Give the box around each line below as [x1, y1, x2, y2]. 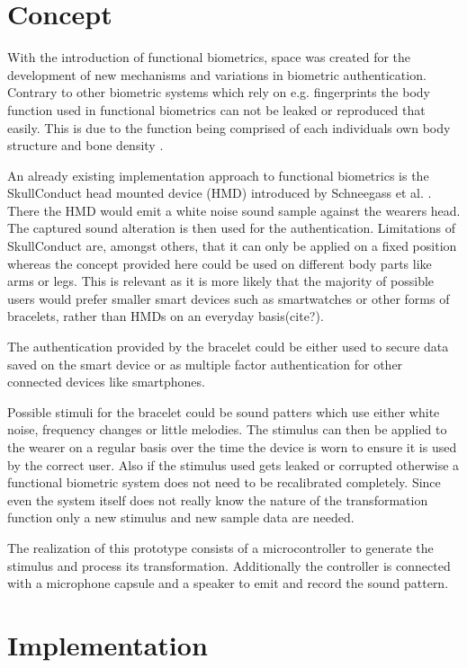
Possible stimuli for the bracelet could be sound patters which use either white [7, 402, 440, 421]
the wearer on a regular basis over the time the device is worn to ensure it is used [7, 438, 457, 456]
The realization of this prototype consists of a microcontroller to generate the [7, 538, 434, 557]
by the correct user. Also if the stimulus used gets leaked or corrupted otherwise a [7, 455, 460, 474]
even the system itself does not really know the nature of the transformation [7, 490, 428, 509]
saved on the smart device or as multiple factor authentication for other [7, 354, 403, 373]
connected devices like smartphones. [7, 372, 205, 391]
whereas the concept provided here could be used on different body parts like [7, 254, 432, 272]
